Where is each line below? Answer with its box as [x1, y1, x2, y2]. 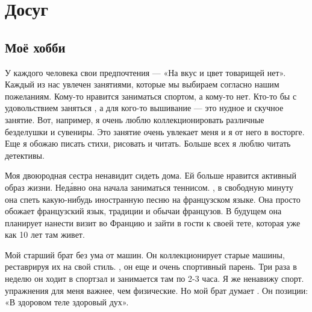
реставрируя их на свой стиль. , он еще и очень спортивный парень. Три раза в [5, 260, 297, 273]
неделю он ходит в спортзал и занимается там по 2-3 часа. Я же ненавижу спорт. [5, 272, 304, 285]
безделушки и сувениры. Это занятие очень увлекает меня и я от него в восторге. [5, 125, 305, 138]
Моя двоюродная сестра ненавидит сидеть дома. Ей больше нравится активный [5, 169, 296, 182]
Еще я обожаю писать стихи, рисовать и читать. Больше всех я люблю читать [5, 137, 291, 150]
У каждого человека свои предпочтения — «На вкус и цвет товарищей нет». [5, 66, 286, 78]
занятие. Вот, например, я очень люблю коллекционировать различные [5, 113, 264, 126]
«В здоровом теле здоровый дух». [5, 296, 129, 308]
